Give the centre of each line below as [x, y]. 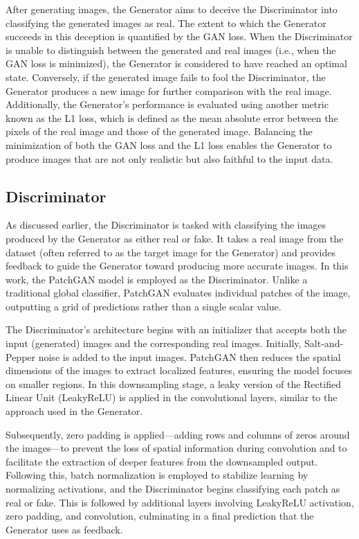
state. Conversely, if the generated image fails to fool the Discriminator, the [166, 77]
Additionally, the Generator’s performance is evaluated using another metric [167, 104]
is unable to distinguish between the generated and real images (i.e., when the [171, 50]
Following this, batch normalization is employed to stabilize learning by [157, 475]
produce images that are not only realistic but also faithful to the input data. [169, 158]
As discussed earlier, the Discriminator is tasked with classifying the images [166, 225]
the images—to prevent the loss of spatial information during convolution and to [176, 448]
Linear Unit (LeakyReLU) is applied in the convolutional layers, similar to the [172, 397]
